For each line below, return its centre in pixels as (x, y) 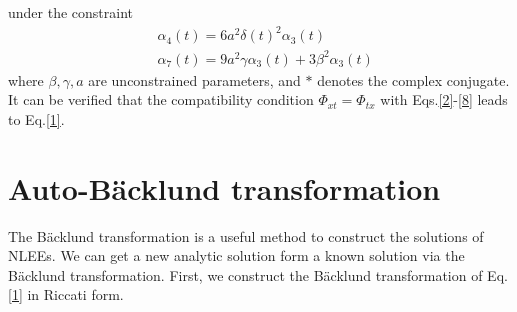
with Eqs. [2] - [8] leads (444, 99)
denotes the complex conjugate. (413, 79)
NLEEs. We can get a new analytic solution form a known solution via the (236, 255)
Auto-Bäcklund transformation (224, 187)
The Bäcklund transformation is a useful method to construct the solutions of (246, 235)
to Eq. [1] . (36, 118)
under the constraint (71, 12)
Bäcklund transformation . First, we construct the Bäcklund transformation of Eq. (258, 274)
